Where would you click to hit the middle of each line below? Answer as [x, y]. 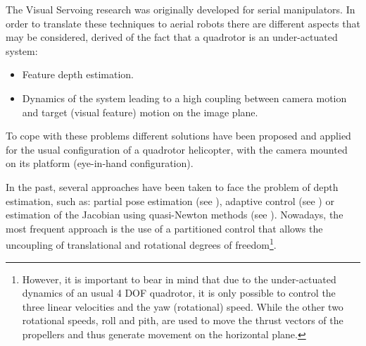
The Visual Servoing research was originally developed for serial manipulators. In [181, 9]
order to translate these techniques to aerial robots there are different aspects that [183, 23]
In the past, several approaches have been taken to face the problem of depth [172, 186]
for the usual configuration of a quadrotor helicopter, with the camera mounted [177, 149]
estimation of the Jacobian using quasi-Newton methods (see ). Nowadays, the [175, 215]
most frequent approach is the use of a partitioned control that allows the [164, 228]
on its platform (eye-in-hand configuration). [100, 163]
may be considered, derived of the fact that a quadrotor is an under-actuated [172, 37]
